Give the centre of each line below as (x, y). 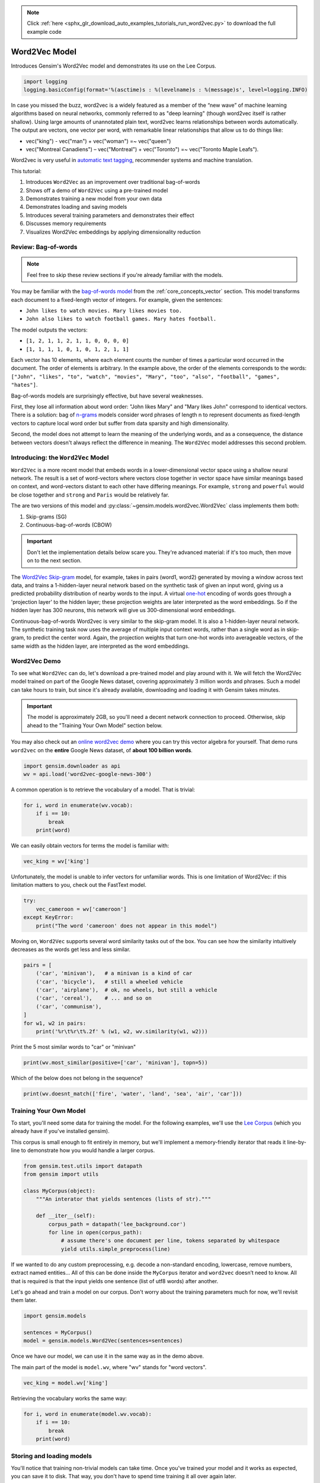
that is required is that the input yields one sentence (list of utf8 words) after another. (115, 1281)
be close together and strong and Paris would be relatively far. (90, 495)
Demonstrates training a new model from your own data (94, 198)
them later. (24, 1300)
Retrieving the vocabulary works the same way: (69, 1398)
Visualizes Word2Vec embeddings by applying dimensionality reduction (113, 232)
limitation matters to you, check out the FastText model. (79, 885)
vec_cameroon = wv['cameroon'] (81, 909)
